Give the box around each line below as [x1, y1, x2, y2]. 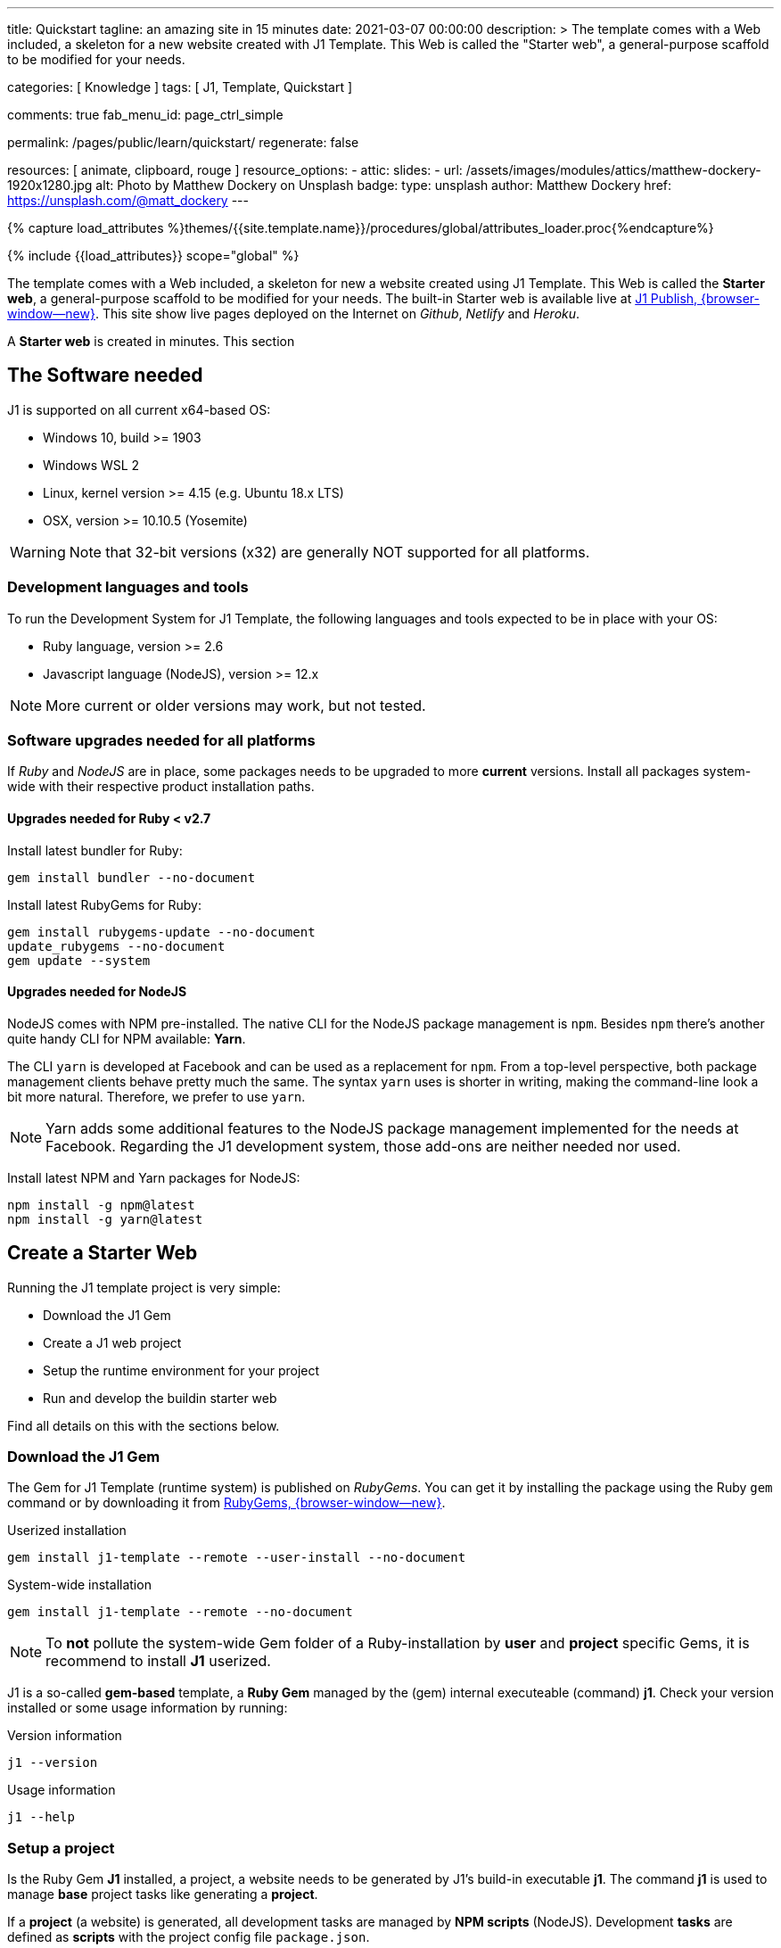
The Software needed [7, 364, 203, 387]
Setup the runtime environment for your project [43, 1362, 320, 1378]
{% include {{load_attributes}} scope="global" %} [7, 248, 300, 263]
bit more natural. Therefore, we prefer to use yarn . [7, 1088, 306, 1104]
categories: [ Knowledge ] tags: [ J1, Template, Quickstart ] [7, 79, 353, 95]
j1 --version [7, 1755, 98, 1771]
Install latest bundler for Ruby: [7, 842, 183, 858]
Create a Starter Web [7, 1242, 198, 1265]
